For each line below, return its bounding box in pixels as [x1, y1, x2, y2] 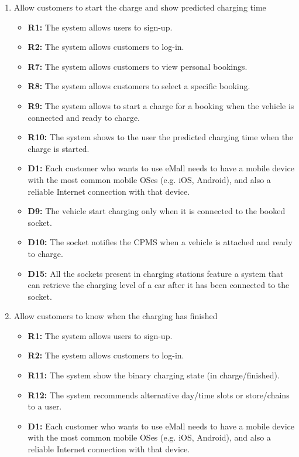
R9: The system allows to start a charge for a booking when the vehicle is [28, 99, 294, 111]
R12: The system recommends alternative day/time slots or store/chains [28, 388, 290, 401]
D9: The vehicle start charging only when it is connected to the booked [28, 205, 286, 217]
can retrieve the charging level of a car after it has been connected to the [28, 279, 290, 291]
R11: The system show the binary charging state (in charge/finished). [28, 369, 280, 381]
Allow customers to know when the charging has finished [13, 310, 218, 322]
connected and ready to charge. [28, 111, 140, 123]
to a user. [28, 400, 62, 412]
